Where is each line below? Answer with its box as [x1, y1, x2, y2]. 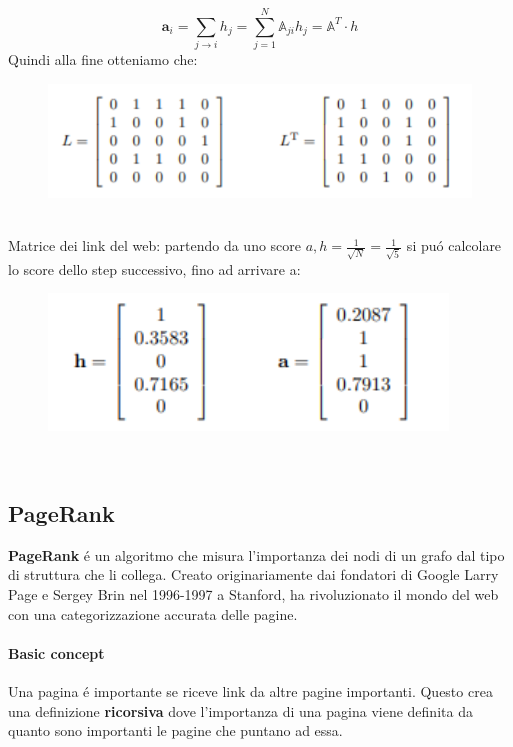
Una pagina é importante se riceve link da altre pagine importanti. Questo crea [8, 681, 493, 702]
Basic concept [8, 642, 105, 663]
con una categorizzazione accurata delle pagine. [8, 603, 298, 624]
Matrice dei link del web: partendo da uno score [8, 235, 302, 256]
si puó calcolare [406, 235, 502, 256]
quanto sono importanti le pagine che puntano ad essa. [8, 720, 343, 741]
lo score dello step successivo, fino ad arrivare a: [8, 258, 301, 279]
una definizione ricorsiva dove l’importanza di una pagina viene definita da [8, 700, 473, 721]
